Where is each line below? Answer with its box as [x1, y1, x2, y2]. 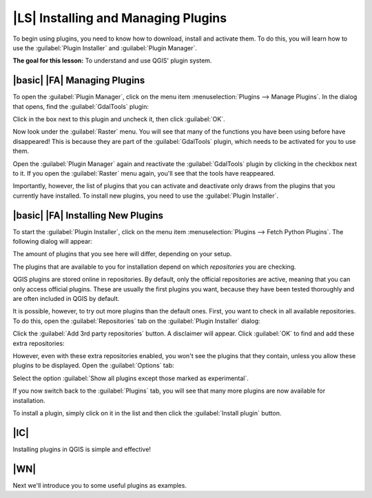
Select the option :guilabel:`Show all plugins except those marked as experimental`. [12, 374, 249, 382]
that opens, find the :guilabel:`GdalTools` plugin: [12, 102, 149, 110]
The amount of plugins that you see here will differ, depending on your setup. [12, 250, 232, 258]
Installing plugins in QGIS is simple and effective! [12, 445, 152, 453]
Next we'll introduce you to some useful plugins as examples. [12, 481, 187, 489]
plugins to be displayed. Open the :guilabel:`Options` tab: [12, 362, 175, 370]
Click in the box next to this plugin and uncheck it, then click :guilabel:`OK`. [12, 115, 225, 123]
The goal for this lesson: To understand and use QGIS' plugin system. [12, 56, 212, 65]
